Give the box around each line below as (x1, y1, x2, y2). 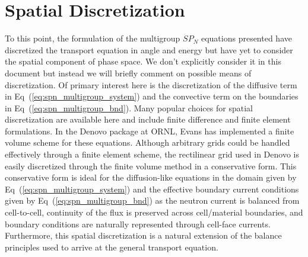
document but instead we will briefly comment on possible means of (5, 66, 252, 79)
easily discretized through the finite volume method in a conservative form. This (5, 159, 297, 172)
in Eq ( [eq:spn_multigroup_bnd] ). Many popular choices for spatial (5, 101, 253, 114)
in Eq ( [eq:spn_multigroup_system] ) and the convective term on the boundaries (5, 90, 299, 102)
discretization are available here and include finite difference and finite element (5, 113, 291, 126)
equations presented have (201, 32, 292, 44)
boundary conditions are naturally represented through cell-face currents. (5, 217, 271, 230)
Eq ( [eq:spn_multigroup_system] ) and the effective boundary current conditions (5, 182, 299, 195)
